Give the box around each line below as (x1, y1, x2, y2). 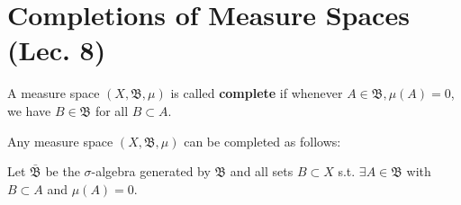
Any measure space (7, 131, 113, 150)
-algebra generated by (91, 162, 211, 181)
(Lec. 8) (7, 31, 106, 68)
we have (7, 101, 51, 120)
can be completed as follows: (184, 131, 341, 150)
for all (95, 101, 129, 120)
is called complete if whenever (170, 84, 343, 102)
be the (45, 162, 80, 181)
